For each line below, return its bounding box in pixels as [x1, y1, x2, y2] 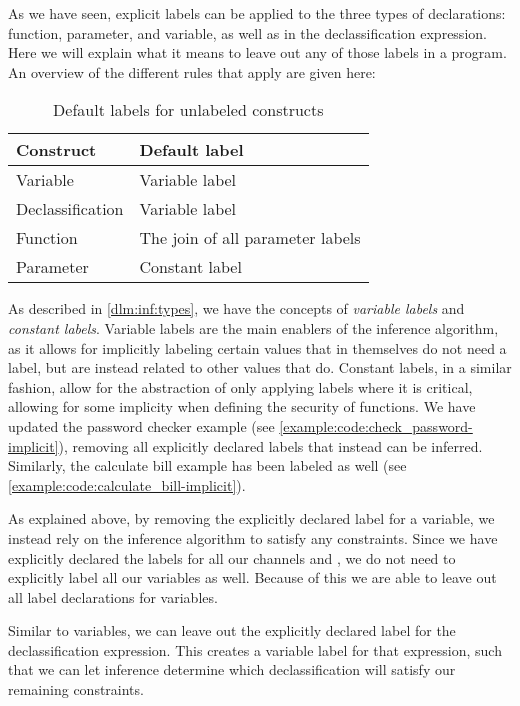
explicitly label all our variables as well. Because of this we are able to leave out [8, 567, 497, 588]
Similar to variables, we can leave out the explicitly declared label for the [8, 620, 456, 641]
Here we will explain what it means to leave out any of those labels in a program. [8, 42, 507, 63]
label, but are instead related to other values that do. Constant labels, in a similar [8, 357, 512, 378]
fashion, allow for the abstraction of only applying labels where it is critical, [8, 376, 473, 397]
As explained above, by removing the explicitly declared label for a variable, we [8, 508, 495, 529]
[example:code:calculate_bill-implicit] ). [8, 474, 246, 495]
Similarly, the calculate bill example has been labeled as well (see [8, 455, 407, 476]
